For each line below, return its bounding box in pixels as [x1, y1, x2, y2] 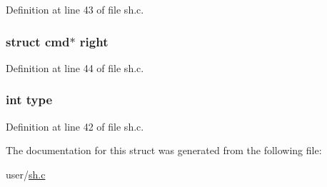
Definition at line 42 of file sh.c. [6, 118, 144, 133]
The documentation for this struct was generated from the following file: [6, 143, 322, 158]
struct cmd [6, 32, 70, 50]
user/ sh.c [6, 166, 46, 181]
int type [6, 91, 53, 108]
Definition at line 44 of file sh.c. [6, 60, 144, 75]
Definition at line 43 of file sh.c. [6, 2, 144, 16]
